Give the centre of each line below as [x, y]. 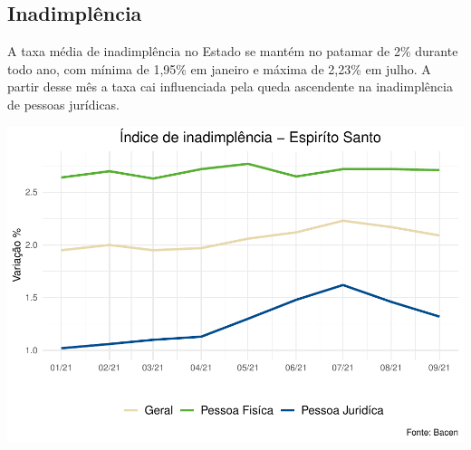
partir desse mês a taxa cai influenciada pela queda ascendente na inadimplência [230, 86]
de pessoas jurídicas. [64, 104]
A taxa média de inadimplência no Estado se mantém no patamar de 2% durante [233, 51]
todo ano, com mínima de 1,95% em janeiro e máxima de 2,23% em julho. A [219, 68]
